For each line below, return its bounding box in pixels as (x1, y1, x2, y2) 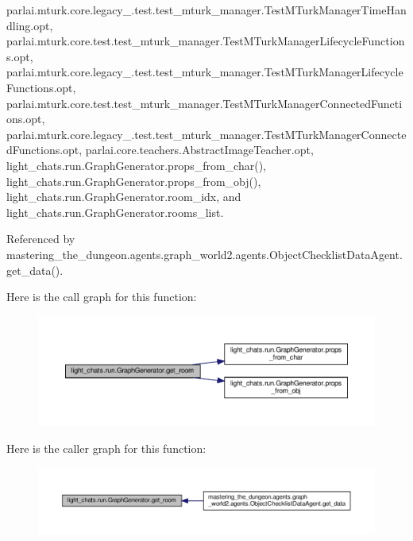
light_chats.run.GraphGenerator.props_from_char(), (6, 157, 266, 173)
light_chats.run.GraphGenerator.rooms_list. (6, 203, 224, 220)
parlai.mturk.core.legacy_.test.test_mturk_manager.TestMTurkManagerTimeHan (6, 2, 407, 17)
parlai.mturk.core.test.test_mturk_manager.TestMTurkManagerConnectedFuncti (6, 95, 403, 111)
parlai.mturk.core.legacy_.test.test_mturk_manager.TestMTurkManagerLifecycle (6, 64, 403, 80)
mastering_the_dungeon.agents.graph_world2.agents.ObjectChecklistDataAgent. (6, 245, 403, 262)
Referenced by (6, 230, 75, 247)
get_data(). (6, 261, 64, 278)
